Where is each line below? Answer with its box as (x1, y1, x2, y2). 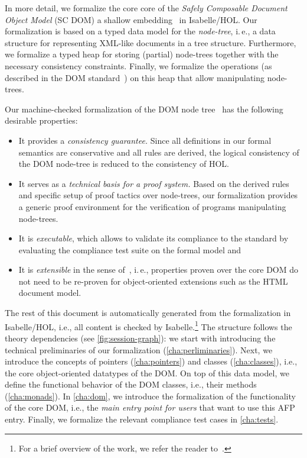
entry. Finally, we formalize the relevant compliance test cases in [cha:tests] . (5, 413, 279, 425)
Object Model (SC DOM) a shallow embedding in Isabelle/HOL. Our (5, 13, 257, 25)
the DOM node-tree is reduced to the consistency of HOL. (18, 157, 229, 170)
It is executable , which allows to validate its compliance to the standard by (18, 232, 289, 244)
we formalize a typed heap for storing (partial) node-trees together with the (5, 48, 279, 60)
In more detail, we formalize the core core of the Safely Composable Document (5, 2, 288, 14)
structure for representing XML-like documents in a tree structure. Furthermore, (5, 36, 296, 49)
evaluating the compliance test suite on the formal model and (18, 243, 241, 256)
